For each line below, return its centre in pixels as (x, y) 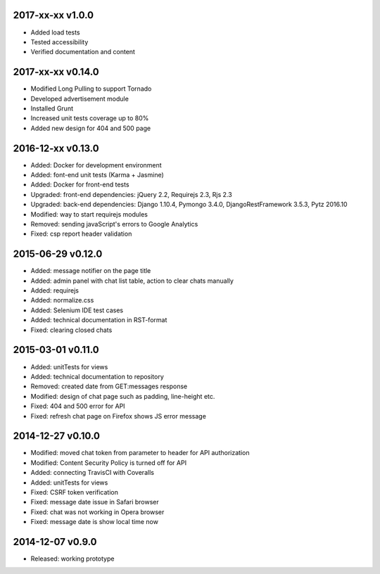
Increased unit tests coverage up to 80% (90, 118)
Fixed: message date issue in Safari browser (95, 502)
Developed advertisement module (80, 98)
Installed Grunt (52, 108)
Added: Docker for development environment (96, 165)
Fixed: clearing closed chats (71, 330)
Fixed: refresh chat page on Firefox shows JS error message (119, 416)
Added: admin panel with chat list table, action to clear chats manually (132, 281)
